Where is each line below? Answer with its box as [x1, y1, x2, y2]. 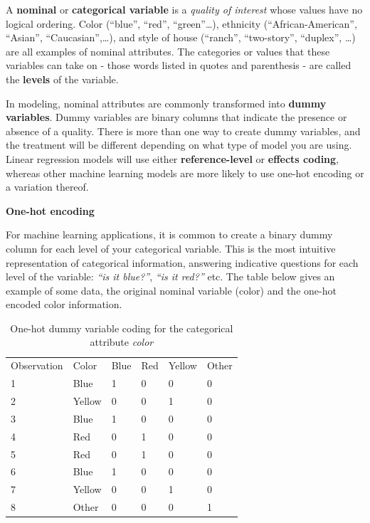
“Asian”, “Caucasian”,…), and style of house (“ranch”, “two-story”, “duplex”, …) [6, 30, 356, 45]
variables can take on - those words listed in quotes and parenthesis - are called [6, 58, 351, 73]
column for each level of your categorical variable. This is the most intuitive [6, 241, 336, 255]
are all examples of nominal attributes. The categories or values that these [6, 43, 330, 58]
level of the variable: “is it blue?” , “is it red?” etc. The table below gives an [6, 269, 335, 284]
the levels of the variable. [6, 71, 119, 86]
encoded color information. [6, 297, 122, 312]
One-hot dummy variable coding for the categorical [10, 320, 233, 335]
